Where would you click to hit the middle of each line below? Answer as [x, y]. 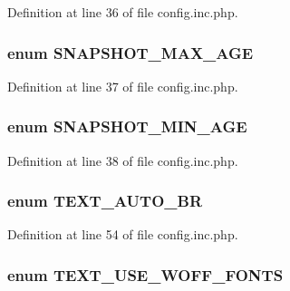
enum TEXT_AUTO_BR [105, 201]
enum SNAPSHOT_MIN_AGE [127, 126]
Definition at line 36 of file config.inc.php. [123, 12]
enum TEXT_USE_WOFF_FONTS [145, 274]
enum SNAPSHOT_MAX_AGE [130, 52]
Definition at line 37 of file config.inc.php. [123, 86]
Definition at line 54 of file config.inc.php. [123, 234]
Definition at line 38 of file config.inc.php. [123, 160]
